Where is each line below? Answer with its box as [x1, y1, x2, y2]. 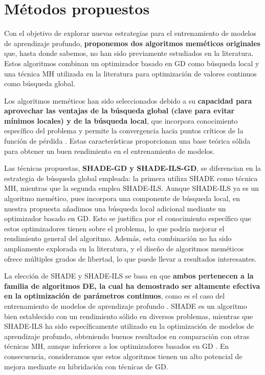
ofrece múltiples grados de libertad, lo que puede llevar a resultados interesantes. [4, 253, 257, 264]
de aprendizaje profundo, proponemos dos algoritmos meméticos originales [4, 37, 260, 48]
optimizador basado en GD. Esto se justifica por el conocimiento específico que [4, 213, 251, 224]
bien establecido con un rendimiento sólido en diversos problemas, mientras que [4, 310, 253, 321]
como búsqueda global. [4, 78, 75, 89]
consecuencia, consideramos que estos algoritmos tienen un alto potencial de [4, 350, 242, 361]
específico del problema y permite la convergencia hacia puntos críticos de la [4, 125, 244, 136]
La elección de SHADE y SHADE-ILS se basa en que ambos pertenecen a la [4, 270, 254, 281]
